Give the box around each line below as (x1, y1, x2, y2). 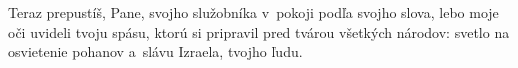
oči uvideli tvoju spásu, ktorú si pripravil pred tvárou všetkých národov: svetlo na (8, 21, 510, 42)
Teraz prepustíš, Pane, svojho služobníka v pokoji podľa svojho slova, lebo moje (8, 2, 499, 22)
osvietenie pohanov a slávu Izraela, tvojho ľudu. (8, 41, 303, 62)
